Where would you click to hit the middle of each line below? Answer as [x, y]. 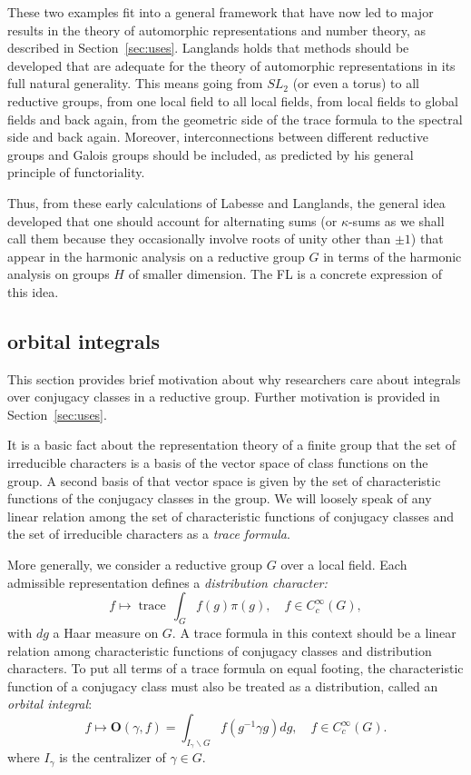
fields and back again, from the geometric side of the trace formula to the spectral [235, 119]
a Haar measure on [106, 633]
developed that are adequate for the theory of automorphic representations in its [231, 65]
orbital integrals [83, 340]
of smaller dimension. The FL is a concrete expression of [285, 274]
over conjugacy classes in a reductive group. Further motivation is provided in [224, 397]
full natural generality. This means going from [135, 83]
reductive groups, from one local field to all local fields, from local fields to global [233, 100]
